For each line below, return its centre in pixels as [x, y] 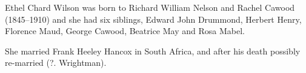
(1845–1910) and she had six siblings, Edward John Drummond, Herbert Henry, [153, 19]
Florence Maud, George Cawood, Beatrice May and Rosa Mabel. [125, 31]
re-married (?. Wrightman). [56, 63]
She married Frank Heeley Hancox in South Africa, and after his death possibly [153, 51]
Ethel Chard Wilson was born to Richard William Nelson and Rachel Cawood [150, 7]
